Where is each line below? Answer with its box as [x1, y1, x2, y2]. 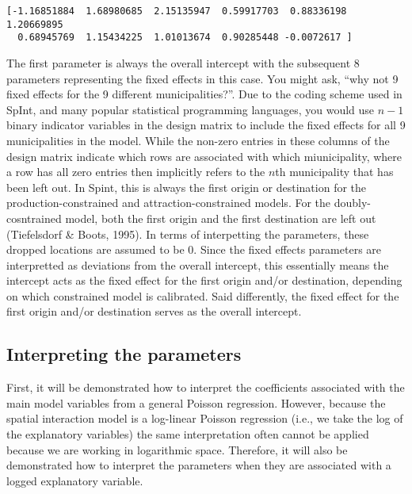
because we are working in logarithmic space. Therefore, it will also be [6, 441, 348, 458]
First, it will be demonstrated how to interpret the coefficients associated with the [6, 379, 405, 396]
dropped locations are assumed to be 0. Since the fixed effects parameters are [6, 241, 382, 258]
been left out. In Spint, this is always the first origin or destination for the [6, 178, 367, 195]
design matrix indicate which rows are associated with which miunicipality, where [6, 147, 402, 164]
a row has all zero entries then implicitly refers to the [6, 163, 265, 180]
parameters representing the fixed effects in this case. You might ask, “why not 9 [6, 70, 399, 86]
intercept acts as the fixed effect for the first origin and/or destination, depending [6, 272, 402, 289]
